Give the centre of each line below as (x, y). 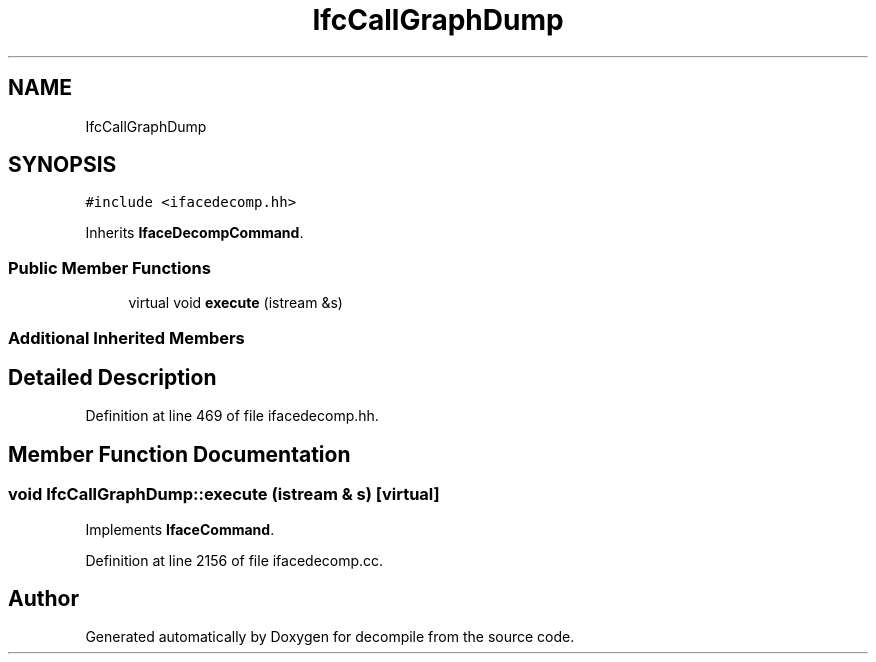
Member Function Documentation (179, 454)
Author (43, 599)
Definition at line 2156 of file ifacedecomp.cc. (234, 560)
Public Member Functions (109, 267)
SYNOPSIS (62, 165)
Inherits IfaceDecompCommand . (194, 233)
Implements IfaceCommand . (180, 529)
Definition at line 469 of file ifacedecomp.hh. (232, 416)
